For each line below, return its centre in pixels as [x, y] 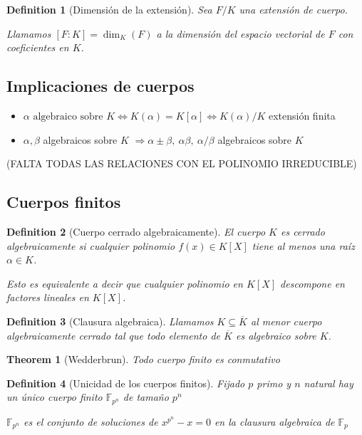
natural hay [329, 383]
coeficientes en [38, 47]
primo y [274, 383]
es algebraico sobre [276, 335]
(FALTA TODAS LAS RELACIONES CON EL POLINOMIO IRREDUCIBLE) [182, 163]
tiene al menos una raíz [303, 245]
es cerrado [302, 231]
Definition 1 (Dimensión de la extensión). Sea [109, 9]
